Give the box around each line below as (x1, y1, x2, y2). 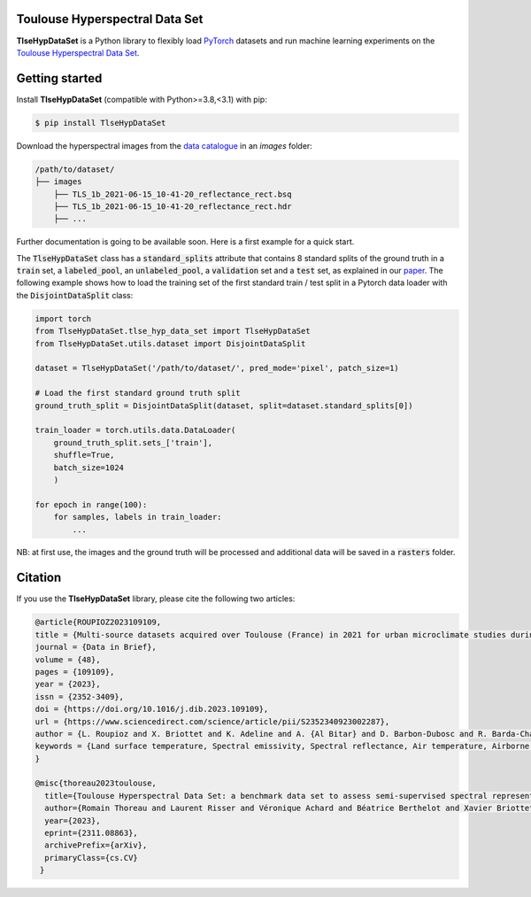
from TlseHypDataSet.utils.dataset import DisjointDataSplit (35, 338, 306, 349)
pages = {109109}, (35, 667, 115, 677)
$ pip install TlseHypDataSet (35, 118, 166, 128)
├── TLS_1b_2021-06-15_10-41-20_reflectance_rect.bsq (53, 189, 292, 199)
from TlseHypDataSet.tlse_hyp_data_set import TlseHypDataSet (35, 326, 311, 336)
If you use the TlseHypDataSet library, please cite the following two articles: (16, 593, 296, 604)
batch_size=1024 (53, 462, 124, 473)
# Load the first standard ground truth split (35, 388, 241, 398)
